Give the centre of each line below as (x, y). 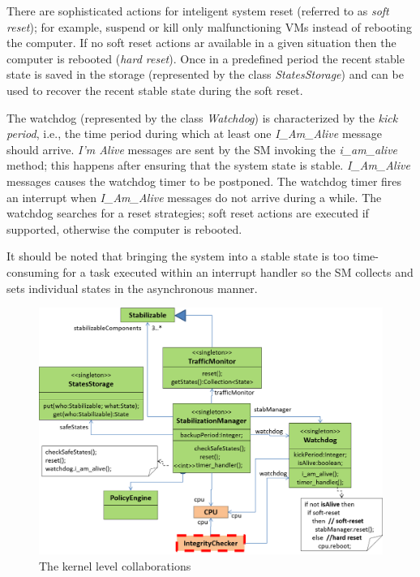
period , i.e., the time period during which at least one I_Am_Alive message (195, 133)
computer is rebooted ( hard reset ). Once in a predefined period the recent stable (206, 58)
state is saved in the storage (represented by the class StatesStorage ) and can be (205, 74)
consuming (33, 271)
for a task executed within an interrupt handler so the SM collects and (238, 271)
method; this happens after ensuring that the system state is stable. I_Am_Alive (208, 165)
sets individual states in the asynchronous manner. (132, 288)
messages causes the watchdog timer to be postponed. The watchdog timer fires (204, 181)
